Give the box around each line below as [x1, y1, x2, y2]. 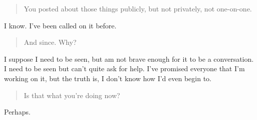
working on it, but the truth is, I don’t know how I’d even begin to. [4, 73, 211, 83]
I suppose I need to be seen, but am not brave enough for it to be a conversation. [4, 53, 254, 64]
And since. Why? [24, 37, 77, 47]
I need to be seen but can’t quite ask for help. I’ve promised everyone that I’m [4, 63, 245, 74]
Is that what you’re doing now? [24, 90, 120, 100]
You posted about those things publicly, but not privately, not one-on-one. [24, 3, 252, 13]
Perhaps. [4, 107, 31, 117]
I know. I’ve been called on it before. [4, 20, 117, 30]
